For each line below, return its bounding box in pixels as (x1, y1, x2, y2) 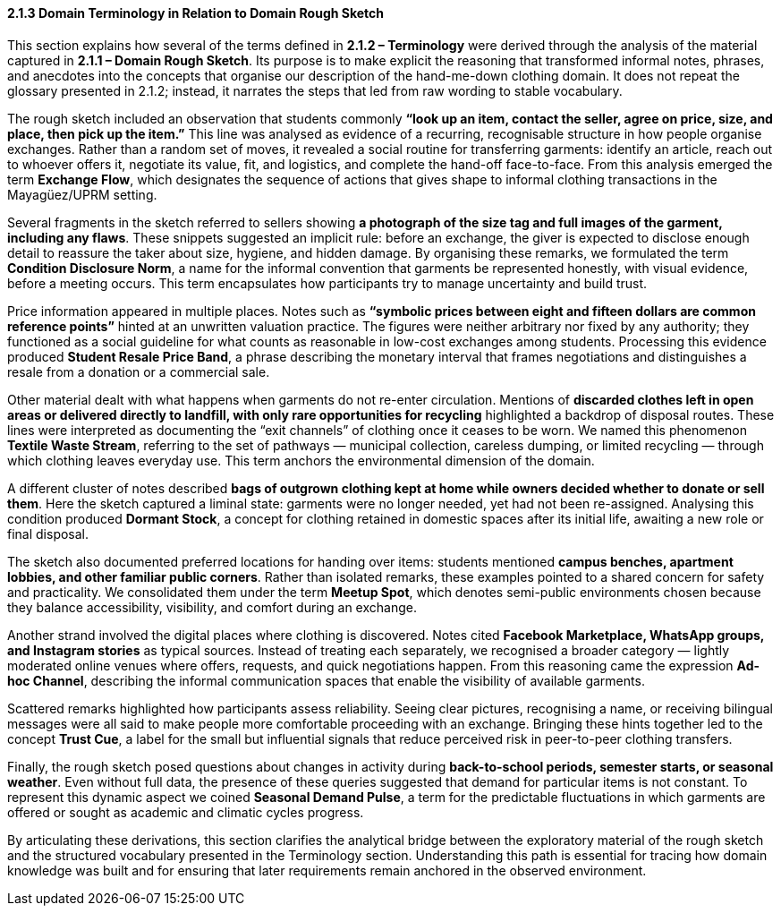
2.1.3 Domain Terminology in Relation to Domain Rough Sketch (7, 5, 385, 21)
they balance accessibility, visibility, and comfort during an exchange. (7, 599, 417, 615)
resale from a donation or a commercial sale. (7, 363, 270, 380)
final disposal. (7, 525, 89, 542)
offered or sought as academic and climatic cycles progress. (7, 804, 364, 820)
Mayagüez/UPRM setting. (7, 186, 157, 202)
